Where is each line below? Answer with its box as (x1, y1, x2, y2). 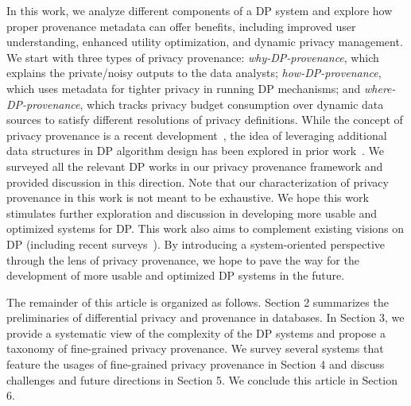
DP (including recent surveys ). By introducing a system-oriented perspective (6, 235, 386, 252)
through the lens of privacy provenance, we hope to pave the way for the (6, 251, 359, 268)
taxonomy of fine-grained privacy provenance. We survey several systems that (6, 340, 384, 357)
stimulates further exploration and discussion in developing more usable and (6, 204, 378, 221)
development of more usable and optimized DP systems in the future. (6, 267, 345, 284)
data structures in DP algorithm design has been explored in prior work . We (6, 142, 385, 159)
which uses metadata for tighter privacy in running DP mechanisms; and (6, 79, 361, 96)
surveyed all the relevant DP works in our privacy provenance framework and (6, 157, 383, 174)
